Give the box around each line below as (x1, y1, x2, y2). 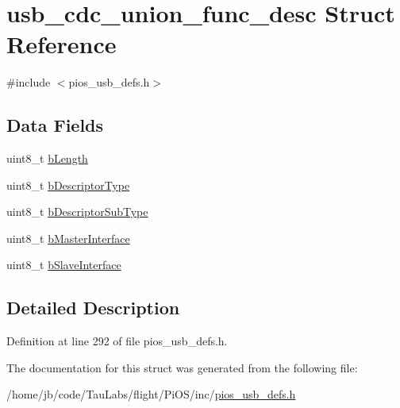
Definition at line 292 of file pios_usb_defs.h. (6, 333, 228, 349)
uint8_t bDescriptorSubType (6, 203, 148, 220)
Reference (6, 28, 117, 60)
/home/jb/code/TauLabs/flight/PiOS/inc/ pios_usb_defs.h (6, 386, 296, 402)
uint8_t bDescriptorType (6, 176, 130, 193)
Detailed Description (6, 295, 180, 320)
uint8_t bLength (6, 150, 88, 167)
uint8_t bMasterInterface (6, 229, 130, 246)
